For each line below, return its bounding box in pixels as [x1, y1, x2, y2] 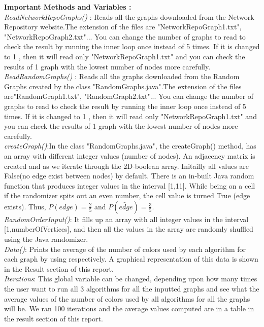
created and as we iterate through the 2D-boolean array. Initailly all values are [4, 160, 249, 171]
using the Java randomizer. [4, 234, 88, 244]
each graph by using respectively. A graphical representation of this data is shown [4, 253, 258, 264]
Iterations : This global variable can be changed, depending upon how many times [4, 273, 257, 284]
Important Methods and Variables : [4, 2, 131, 12]
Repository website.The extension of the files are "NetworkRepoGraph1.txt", [4, 21, 242, 32]
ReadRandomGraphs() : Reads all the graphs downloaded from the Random [4, 71, 240, 82]
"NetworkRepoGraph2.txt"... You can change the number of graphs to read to [4, 31, 246, 42]
